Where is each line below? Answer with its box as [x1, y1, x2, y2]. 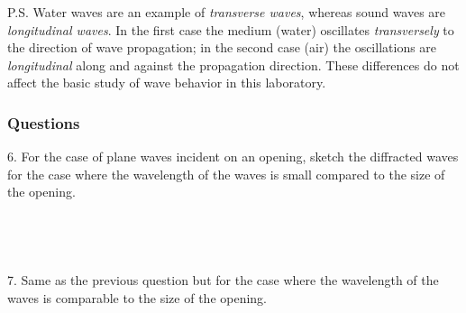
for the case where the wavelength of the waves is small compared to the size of [7, 164, 445, 183]
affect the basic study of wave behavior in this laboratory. [7, 73, 326, 92]
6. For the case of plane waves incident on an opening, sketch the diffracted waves [7, 147, 459, 166]
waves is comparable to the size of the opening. [7, 288, 268, 307]
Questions [7, 111, 80, 133]
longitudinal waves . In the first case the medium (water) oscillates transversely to [7, 20, 454, 39]
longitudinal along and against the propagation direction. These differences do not [7, 55, 460, 74]
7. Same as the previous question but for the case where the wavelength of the [7, 271, 439, 290]
